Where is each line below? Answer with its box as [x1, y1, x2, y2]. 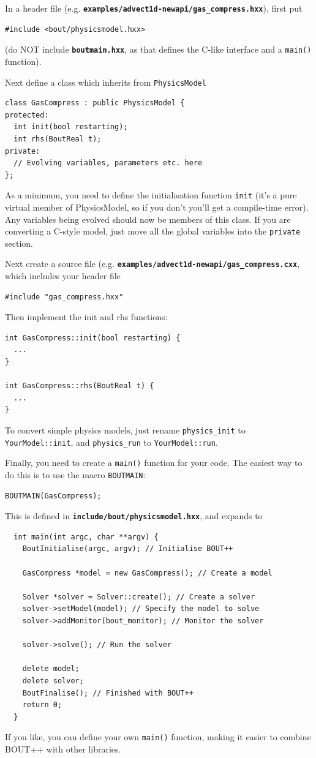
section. [5, 236, 33, 249]
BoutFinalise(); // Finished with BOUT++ [22, 688, 194, 697]
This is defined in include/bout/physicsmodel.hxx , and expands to [5, 509, 263, 522]
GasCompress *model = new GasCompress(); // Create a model [22, 568, 273, 577]
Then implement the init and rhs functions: [5, 310, 168, 323]
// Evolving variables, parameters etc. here [13, 159, 203, 168]
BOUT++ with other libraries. [5, 743, 121, 756]
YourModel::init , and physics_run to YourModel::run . [5, 435, 218, 448]
